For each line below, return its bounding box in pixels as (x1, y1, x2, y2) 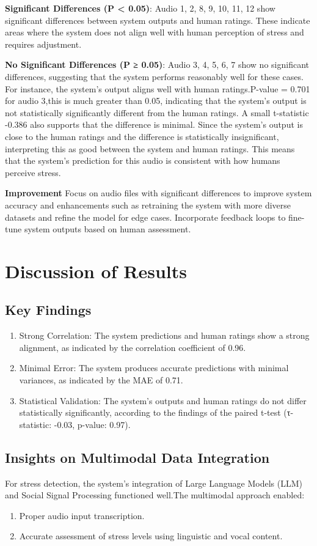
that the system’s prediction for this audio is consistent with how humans (5, 154, 280, 167)
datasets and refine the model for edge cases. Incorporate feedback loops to (5, 210, 286, 223)
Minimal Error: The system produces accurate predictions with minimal (19, 361, 289, 374)
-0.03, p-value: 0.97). (54, 418, 131, 430)
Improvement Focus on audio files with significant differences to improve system (5, 186, 312, 199)
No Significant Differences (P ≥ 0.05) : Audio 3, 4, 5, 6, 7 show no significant (5, 58, 309, 71)
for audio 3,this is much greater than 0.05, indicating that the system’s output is (5, 94, 307, 107)
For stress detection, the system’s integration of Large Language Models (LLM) (5, 476, 302, 489)
